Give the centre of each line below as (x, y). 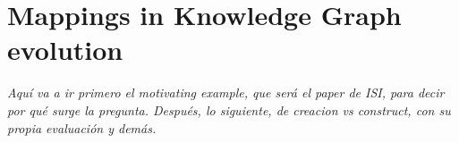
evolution (65, 50)
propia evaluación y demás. (82, 127)
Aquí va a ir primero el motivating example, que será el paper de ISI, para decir (226, 93)
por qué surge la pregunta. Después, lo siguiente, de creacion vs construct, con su (229, 109)
